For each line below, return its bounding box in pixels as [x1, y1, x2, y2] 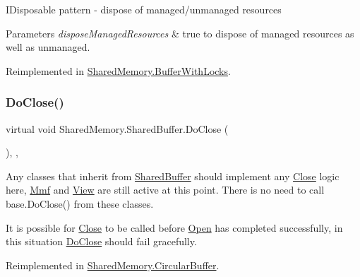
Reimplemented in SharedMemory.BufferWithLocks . [6, 63, 231, 78]
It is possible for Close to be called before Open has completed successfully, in [6, 220, 343, 235]
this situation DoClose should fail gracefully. [6, 234, 197, 249]
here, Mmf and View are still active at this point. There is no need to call [6, 182, 325, 197]
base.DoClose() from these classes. [6, 196, 154, 211]
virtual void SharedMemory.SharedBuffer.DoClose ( [6, 121, 229, 136]
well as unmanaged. [6, 40, 90, 54]
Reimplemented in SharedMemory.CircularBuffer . [6, 257, 220, 272]
